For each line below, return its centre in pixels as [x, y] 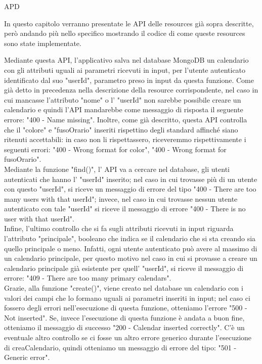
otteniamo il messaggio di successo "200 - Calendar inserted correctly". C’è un [124, 327]
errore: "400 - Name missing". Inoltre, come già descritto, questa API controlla [126, 119]
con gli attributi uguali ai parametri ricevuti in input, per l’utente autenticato [125, 70]
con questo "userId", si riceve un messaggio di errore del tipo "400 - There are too [130, 189]
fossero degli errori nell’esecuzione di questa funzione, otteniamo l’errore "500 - [126, 308]
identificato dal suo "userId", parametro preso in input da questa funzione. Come [129, 80]
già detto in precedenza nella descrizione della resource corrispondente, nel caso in [131, 90]
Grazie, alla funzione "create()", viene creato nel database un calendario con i [124, 288]
